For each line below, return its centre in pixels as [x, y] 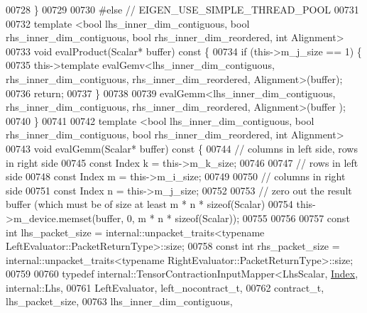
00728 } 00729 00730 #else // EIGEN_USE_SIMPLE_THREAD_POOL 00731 [182, 9]
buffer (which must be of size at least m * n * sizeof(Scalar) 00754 [149, 204]
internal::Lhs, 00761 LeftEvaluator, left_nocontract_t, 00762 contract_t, [165, 287]
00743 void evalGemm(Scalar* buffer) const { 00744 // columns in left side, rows [182, 148]
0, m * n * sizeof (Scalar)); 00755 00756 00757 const [238, 218]
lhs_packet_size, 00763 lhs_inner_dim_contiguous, [119, 301]
